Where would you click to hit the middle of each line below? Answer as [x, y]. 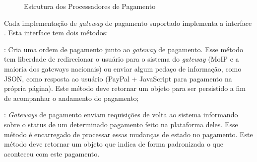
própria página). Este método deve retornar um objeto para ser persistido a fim [125, 88]
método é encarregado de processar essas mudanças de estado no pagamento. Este [128, 134]
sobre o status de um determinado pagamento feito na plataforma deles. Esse [121, 124]
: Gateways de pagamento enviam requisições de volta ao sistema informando [121, 115]
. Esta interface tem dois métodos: [56, 33]
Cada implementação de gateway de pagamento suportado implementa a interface [128, 23]
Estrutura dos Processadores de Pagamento [90, 6]
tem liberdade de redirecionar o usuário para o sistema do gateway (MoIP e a [122, 59]
